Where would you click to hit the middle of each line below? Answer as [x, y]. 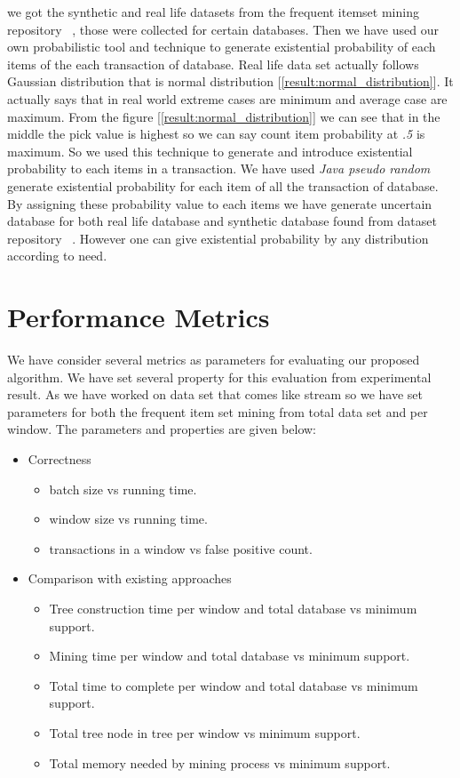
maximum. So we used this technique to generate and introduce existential [210, 151]
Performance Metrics [139, 317]
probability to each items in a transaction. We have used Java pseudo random [219, 168]
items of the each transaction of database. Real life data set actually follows [213, 64]
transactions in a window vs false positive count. [181, 548]
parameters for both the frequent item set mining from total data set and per [218, 411]
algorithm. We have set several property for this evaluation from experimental [219, 377]
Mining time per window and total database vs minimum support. [230, 656]
